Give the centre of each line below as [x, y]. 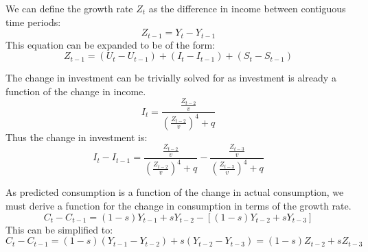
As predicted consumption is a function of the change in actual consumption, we [175, 192]
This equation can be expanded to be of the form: [111, 44]
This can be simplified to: [59, 229]
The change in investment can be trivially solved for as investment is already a [171, 78]
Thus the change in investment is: [77, 137]
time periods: [33, 22]
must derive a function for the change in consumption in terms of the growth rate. [179, 205]
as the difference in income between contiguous [247, 8]
